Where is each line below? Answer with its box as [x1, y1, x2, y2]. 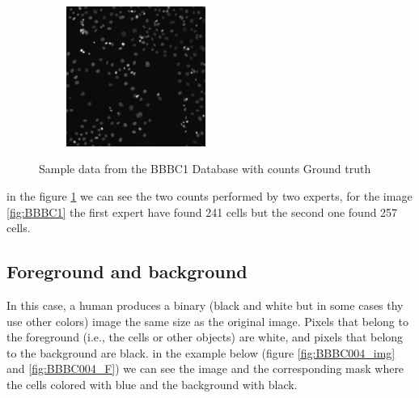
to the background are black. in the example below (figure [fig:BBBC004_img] [6, 344, 396, 361]
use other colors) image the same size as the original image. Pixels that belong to [6, 312, 408, 329]
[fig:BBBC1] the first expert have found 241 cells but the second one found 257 [6, 203, 398, 220]
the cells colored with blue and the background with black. [6, 375, 298, 392]
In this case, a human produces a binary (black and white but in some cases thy [6, 296, 404, 313]
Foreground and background [6, 259, 248, 284]
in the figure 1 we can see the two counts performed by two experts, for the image [6, 187, 413, 204]
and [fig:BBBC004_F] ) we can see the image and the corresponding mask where [6, 360, 404, 377]
